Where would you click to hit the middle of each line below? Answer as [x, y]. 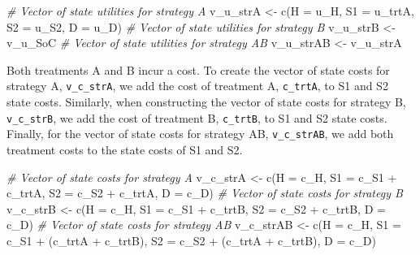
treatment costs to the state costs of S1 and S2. [125, 149]
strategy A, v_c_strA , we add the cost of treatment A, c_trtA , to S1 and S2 [197, 86]
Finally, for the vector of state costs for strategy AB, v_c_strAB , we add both [200, 134]
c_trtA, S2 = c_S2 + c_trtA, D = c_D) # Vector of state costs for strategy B [205, 193]
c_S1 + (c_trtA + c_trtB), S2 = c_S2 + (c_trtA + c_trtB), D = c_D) [191, 240]
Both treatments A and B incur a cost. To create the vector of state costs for [198, 69]
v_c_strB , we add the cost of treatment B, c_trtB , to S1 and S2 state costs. [197, 117]
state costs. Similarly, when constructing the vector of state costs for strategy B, [206, 102]
